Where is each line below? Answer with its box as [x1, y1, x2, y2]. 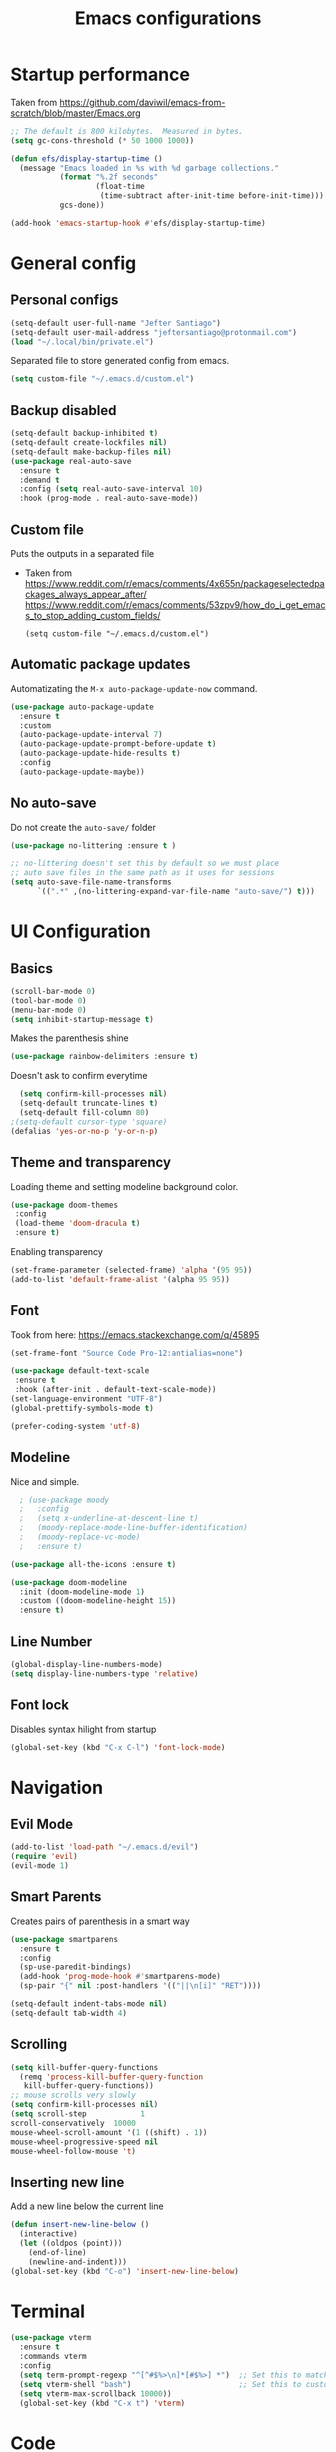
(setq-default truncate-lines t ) [19, 1098, 159, 1109]
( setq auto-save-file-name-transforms [10, 877, 172, 887]
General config [10, 252, 137, 274]
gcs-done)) [59, 200, 105, 211]
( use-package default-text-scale [10, 1366, 150, 1376]
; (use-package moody [19, 1495, 110, 1505]
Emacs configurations [74, 7, 262, 30]
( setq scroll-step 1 [10, 2109, 145, 2119]
